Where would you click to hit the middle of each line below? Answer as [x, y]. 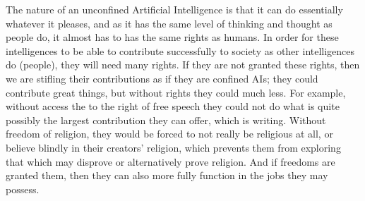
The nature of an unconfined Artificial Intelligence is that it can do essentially [174, 9]
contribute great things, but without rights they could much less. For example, [176, 92]
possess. [23, 189]
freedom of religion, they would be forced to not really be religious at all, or [169, 134]
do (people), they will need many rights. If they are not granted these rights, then [183, 65]
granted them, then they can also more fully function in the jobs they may [167, 175]
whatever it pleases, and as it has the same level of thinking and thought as [169, 23]
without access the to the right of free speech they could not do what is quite [173, 106]
